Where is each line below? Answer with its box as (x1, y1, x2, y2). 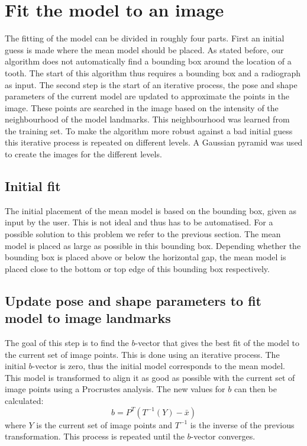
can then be (234, 383, 277, 395)
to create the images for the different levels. (5, 148, 162, 160)
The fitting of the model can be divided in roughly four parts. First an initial (5, 32, 285, 44)
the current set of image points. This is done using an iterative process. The (5, 348, 280, 360)
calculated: (5, 394, 44, 406)
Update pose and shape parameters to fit (5, 291, 261, 309)
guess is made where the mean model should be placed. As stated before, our (5, 43, 284, 56)
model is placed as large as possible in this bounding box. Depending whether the (5, 239, 301, 251)
